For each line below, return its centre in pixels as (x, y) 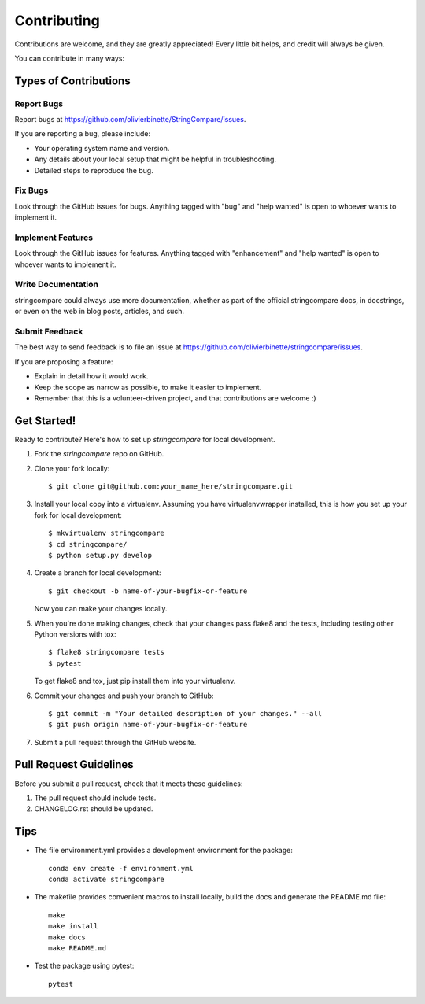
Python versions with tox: (76, 634)
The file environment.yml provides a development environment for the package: (163, 851)
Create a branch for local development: (98, 573)
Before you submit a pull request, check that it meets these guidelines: (129, 784)
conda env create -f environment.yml (121, 868)
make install (73, 926)
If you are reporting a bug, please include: (83, 134)
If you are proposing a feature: (64, 361)
